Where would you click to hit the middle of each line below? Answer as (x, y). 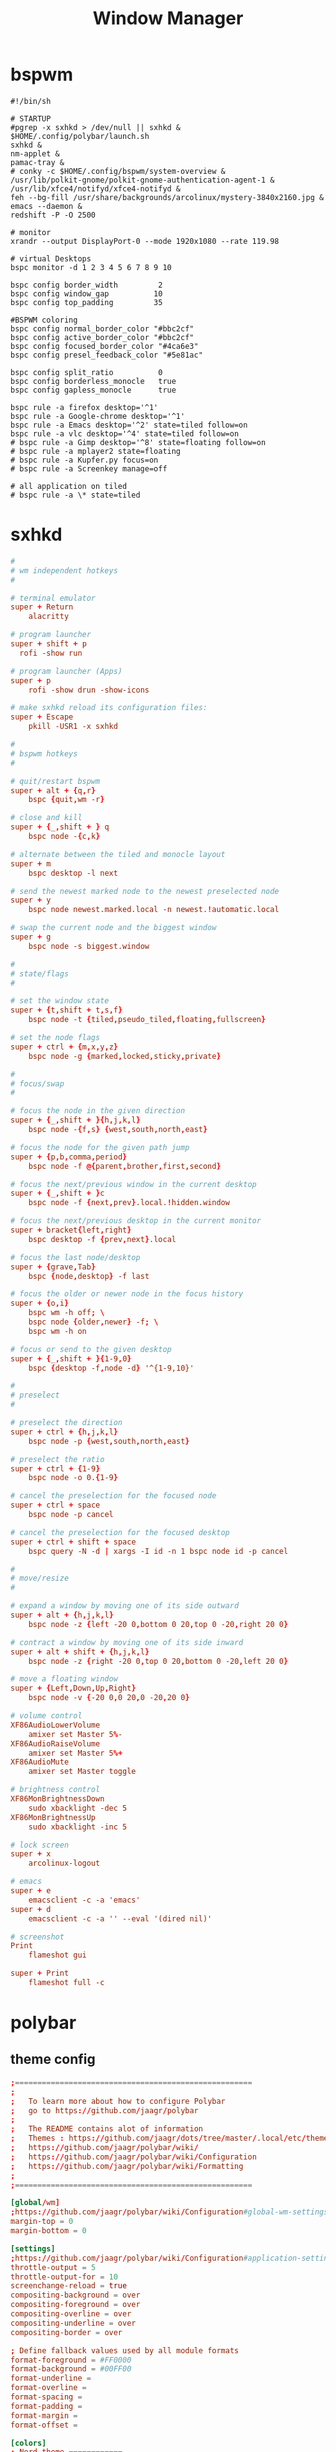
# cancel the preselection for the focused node (113, 1496)
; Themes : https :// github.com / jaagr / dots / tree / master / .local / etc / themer (171, 2138)
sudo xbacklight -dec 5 (78, 1808)
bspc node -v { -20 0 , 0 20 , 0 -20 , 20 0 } (109, 1698)
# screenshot (37, 1937)
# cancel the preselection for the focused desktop (120, 1532)
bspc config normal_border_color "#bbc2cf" (102, 328)
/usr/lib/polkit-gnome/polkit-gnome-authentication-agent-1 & (142, 180)
